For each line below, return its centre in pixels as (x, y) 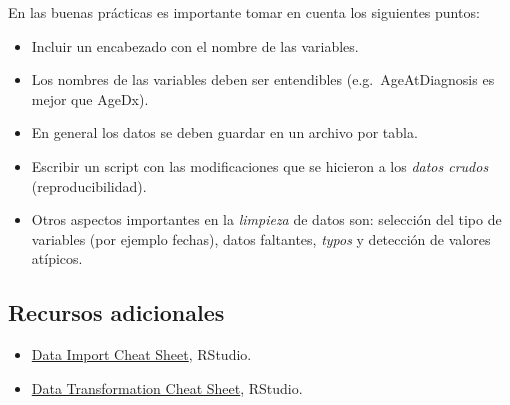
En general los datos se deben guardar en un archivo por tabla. (224, 132)
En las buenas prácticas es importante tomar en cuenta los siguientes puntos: (244, 12)
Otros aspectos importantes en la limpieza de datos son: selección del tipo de (266, 219)
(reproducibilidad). (89, 185)
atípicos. (57, 258)
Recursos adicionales (116, 312)
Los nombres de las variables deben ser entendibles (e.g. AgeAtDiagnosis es (263, 79)
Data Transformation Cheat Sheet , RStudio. (167, 387)
